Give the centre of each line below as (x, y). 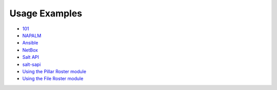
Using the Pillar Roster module (54, 71)
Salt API (31, 57)
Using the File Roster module (53, 79)
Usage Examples (46, 13)
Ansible (30, 43)
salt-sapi (32, 64)
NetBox (30, 50)
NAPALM (32, 35)
